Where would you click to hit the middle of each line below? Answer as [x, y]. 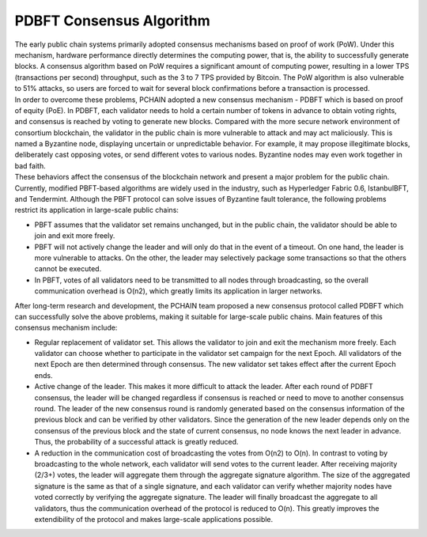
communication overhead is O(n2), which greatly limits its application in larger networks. [179, 291]
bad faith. [30, 165]
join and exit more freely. [75, 236]
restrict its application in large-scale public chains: [97, 210]
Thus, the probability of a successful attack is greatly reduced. [136, 442]
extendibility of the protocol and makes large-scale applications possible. [154, 519]
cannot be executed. [68, 269]
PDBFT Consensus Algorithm [112, 21]
